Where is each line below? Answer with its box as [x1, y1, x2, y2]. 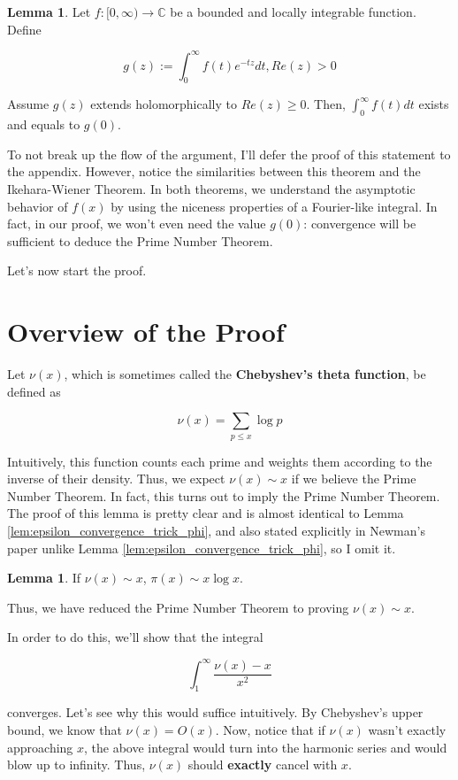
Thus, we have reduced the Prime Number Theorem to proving [7, 598, 349, 616]
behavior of [7, 197, 68, 215]
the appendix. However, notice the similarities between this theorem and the [7, 162, 421, 181]
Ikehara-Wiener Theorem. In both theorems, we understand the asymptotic [7, 180, 416, 198]
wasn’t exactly [368, 720, 447, 738]
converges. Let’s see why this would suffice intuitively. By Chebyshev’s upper [7, 703, 424, 722]
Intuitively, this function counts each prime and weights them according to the [7, 452, 432, 470]
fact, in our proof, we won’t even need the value [7, 214, 266, 233]
